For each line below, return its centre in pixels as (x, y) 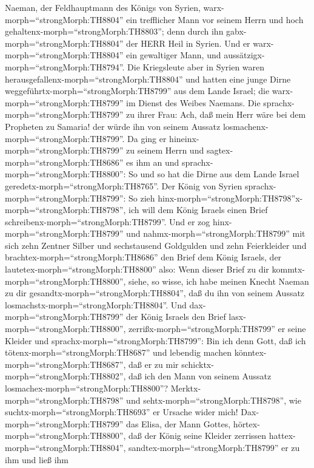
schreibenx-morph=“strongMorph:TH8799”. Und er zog (108, 221)
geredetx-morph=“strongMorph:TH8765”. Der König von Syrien (124, 185)
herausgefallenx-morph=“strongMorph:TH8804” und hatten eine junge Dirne (148, 79)
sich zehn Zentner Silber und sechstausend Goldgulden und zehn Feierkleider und (156, 245)
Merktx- (186, 388)
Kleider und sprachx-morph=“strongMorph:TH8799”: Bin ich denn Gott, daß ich (155, 340)
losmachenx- (246, 126)
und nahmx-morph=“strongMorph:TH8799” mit (216, 233)
